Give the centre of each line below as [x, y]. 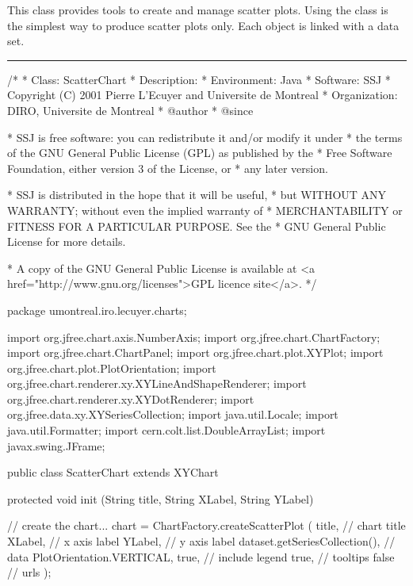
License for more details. [67, 241]
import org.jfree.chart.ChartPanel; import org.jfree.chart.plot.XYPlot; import [195, 352]
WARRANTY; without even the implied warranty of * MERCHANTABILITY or [205, 210]
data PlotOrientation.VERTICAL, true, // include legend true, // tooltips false [201, 556]
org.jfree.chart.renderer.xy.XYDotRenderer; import [131, 398]
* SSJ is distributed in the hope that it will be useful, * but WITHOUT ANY [197, 195]
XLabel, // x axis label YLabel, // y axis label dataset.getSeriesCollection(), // [201, 541]
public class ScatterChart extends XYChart [113, 472]
